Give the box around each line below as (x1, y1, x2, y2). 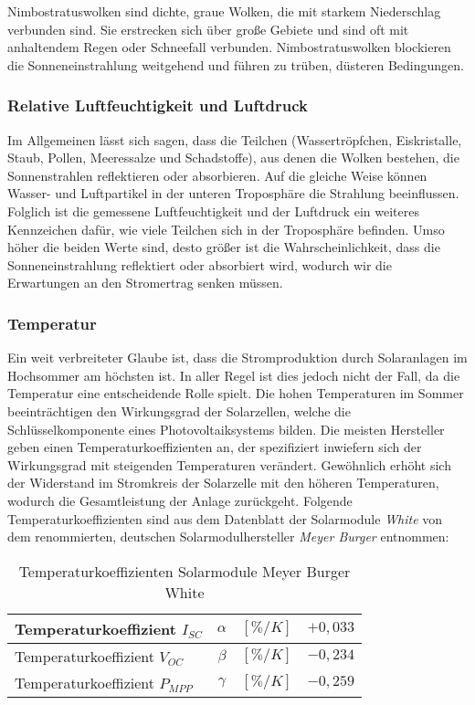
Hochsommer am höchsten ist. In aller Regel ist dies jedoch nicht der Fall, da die (7, 365, 460, 384)
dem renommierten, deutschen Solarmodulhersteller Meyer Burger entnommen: (7, 527, 449, 546)
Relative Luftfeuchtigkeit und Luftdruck (7, 94, 308, 117)
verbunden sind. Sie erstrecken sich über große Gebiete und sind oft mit (7, 19, 409, 38)
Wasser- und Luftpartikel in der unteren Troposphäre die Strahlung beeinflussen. (7, 184, 459, 203)
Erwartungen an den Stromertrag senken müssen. (7, 273, 283, 292)
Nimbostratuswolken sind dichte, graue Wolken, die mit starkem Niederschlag (7, 2, 441, 20)
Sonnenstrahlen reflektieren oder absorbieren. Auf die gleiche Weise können (7, 165, 427, 184)
